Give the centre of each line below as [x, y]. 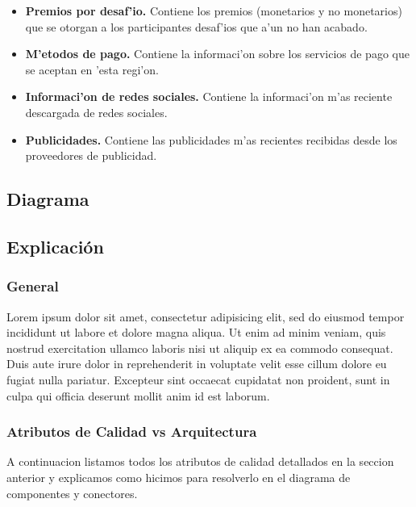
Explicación [55, 246]
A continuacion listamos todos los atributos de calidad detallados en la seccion [200, 461]
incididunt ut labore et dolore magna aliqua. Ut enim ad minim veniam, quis [196, 332]
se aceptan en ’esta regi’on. [92, 69]
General [33, 286]
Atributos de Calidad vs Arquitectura [132, 432]
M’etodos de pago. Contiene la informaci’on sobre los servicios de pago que [217, 54]
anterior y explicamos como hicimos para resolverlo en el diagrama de [179, 477]
